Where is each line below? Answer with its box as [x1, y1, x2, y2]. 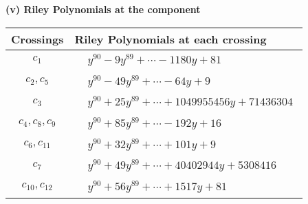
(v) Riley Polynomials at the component [5, 2, 201, 16]
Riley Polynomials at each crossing [74, 30, 267, 47]
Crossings [11, 30, 64, 47]
